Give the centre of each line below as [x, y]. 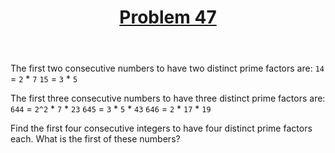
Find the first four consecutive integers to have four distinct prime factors [161, 128]
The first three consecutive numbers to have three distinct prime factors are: [168, 98]
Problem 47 [168, 17]
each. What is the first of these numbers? [95, 139]
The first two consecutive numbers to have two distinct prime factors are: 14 [167, 68]
